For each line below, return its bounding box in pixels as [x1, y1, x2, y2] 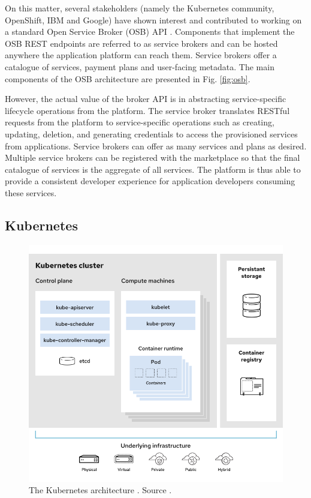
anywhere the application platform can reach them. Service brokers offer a [5, 49, 277, 61]
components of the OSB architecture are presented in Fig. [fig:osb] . [5, 72, 250, 85]
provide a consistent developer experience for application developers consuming [5, 175, 295, 187]
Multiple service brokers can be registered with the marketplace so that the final [5, 151, 300, 164]
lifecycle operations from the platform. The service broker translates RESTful [5, 104, 290, 116]
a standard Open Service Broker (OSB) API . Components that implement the [5, 25, 295, 38]
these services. [5, 186, 57, 199]
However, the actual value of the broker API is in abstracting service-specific [5, 92, 286, 105]
